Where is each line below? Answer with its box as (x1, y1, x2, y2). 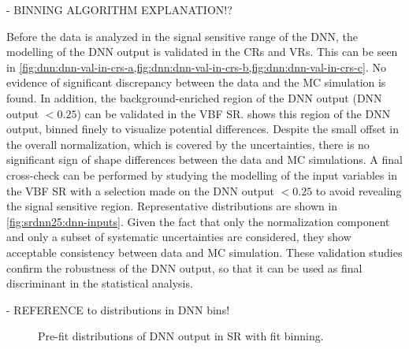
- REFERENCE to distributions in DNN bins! (6, 301, 230, 317)
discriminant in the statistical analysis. (6, 275, 193, 291)
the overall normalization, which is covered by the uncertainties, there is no (6, 136, 370, 152)
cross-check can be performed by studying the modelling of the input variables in (6, 166, 397, 183)
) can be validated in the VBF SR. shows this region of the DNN (76, 105, 391, 121)
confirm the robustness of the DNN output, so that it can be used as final (6, 259, 363, 276)
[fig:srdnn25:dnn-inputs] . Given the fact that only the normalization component (6, 213, 390, 229)
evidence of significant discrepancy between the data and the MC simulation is (6, 74, 386, 91)
